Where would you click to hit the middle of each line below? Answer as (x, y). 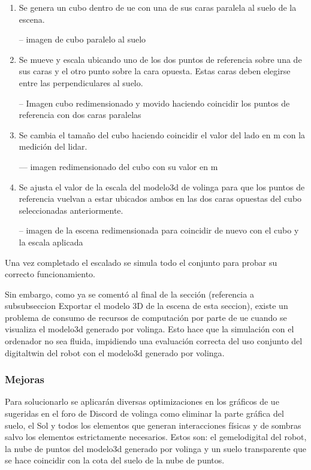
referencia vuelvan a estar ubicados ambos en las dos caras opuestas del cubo (160, 198)
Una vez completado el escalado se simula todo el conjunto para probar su (141, 262)
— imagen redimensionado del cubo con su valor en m (118, 166)
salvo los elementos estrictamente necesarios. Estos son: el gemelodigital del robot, (156, 437)
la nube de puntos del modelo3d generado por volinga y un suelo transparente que (155, 448)
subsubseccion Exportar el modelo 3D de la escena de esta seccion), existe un (147, 306)
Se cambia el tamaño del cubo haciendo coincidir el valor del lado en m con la (162, 134)
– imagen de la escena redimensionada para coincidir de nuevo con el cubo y (159, 230)
